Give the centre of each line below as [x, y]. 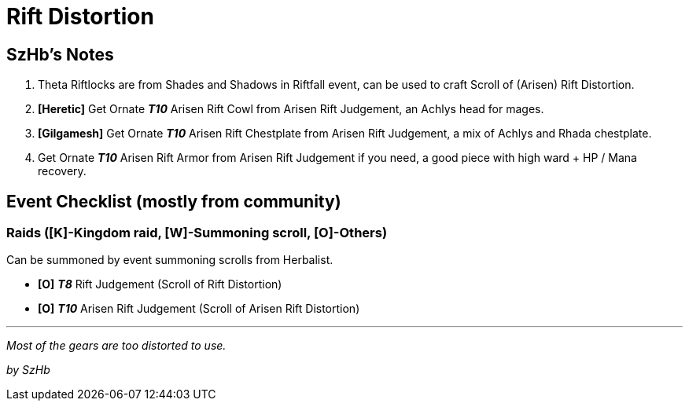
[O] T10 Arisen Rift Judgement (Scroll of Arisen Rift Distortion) [199, 309]
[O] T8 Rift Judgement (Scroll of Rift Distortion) [160, 284]
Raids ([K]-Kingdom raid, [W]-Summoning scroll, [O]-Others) [197, 233]
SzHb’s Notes [60, 54]
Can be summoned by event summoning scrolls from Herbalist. [170, 260]
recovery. [62, 171]
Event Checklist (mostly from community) [174, 201]
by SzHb [28, 370]
